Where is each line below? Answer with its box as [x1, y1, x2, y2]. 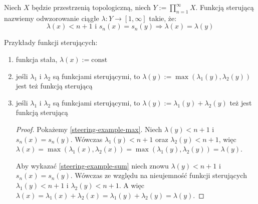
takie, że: [149, 12, 177, 23]
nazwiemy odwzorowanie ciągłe [4, 12, 99, 23]
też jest [229, 97, 252, 107]
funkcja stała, [16, 53, 58, 64]
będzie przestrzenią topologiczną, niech [32, 2, 151, 12]
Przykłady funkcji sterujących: [4, 37, 98, 47]
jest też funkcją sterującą [16, 80, 93, 91]
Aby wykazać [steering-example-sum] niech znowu [16, 160, 169, 170]
